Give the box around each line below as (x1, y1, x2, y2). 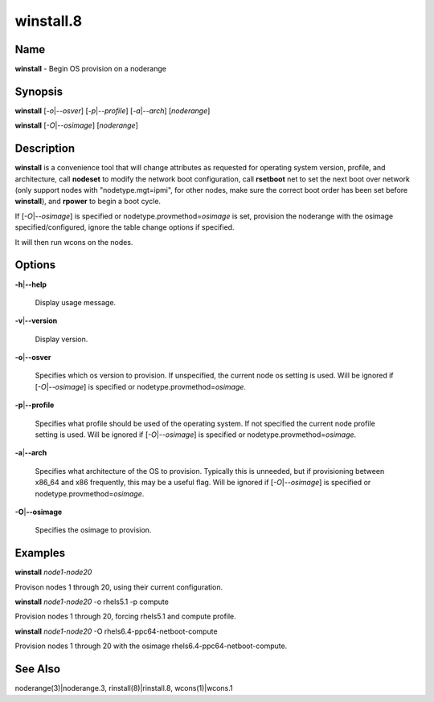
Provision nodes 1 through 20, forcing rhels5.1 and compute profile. (14, 611, 236, 622)
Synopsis (14, 84, 63, 98)
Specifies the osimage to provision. (35, 525, 152, 535)
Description (14, 141, 76, 156)
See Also (14, 663, 60, 676)
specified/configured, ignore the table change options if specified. (14, 222, 235, 232)
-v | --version (14, 316, 58, 325)
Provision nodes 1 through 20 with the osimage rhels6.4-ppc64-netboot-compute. (14, 641, 288, 651)
